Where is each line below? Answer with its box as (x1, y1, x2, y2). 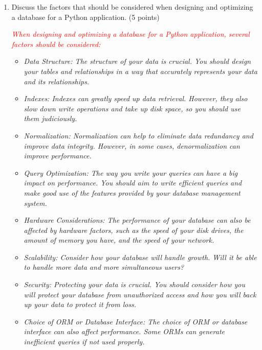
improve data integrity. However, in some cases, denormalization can (24, 140, 240, 151)
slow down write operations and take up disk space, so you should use (24, 103, 241, 113)
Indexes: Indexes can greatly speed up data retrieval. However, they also (24, 93, 248, 104)
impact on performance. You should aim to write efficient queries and (24, 177, 242, 188)
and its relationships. (24, 76, 90, 86)
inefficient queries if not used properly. (24, 336, 145, 347)
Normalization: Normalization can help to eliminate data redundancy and (24, 130, 253, 141)
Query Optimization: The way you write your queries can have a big (24, 167, 238, 178)
